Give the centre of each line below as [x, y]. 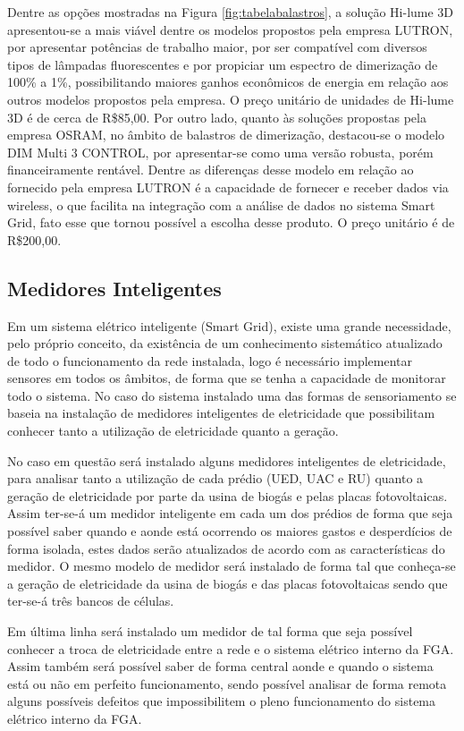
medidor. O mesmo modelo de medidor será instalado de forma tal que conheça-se [232, 566]
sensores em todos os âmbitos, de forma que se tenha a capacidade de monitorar [227, 378]
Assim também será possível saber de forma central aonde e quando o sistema [220, 666]
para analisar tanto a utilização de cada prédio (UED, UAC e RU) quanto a [215, 478]
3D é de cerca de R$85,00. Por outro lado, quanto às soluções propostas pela [217, 117]
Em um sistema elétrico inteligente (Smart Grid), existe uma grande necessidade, [229, 325]
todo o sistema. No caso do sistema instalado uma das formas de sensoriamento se [232, 395]
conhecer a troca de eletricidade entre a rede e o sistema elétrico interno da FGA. [231, 648]
